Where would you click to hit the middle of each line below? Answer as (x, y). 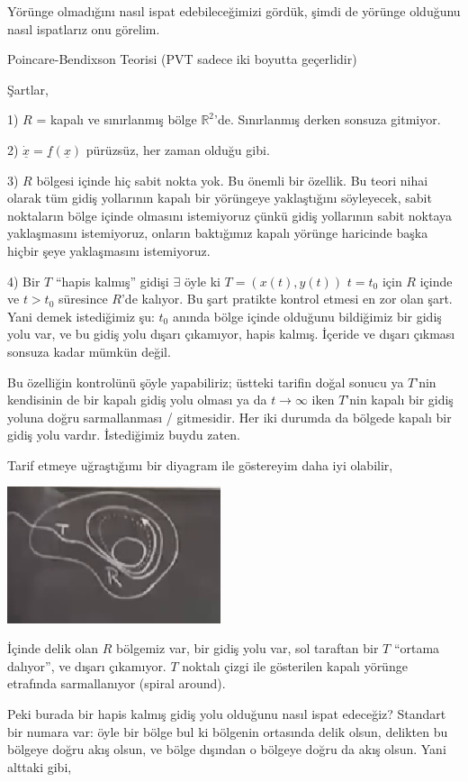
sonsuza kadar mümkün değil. (89, 351)
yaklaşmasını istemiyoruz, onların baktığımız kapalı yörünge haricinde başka (218, 233)
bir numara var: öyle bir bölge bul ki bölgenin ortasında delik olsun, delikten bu (228, 731)
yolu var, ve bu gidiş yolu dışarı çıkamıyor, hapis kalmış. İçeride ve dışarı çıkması (231, 334)
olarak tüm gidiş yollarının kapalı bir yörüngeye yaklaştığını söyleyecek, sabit (220, 198)
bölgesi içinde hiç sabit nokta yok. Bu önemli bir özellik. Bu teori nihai (232, 180)
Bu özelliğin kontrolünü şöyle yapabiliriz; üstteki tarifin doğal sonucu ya (206, 382)
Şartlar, (28, 89)
